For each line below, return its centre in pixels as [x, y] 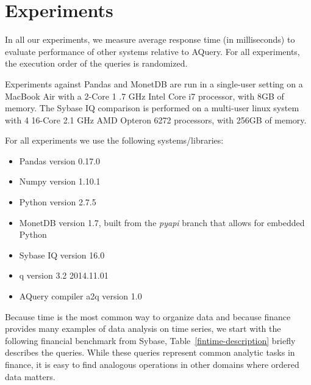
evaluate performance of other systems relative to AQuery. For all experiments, [152, 51]
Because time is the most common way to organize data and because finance [148, 316]
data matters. [30, 376]
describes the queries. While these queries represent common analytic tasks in [150, 352]
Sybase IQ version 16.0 [62, 255]
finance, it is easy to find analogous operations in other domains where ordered [152, 364]
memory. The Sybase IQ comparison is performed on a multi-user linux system [152, 108]
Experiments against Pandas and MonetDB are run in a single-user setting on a [154, 83]
